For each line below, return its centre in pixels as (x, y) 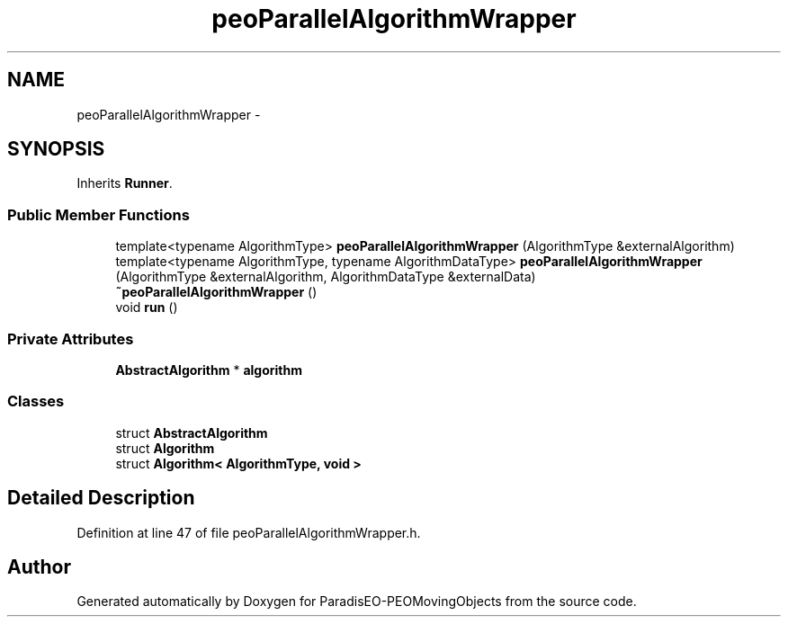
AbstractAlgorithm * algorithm (209, 370)
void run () (147, 308)
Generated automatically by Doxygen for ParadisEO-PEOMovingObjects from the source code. (357, 602)
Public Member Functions (98, 214)
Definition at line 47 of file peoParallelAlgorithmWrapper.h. (249, 532)
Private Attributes (71, 339)
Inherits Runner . (125, 183)
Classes (36, 401)
